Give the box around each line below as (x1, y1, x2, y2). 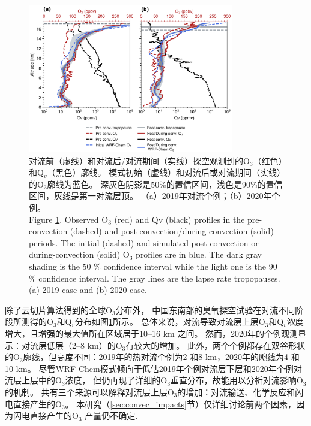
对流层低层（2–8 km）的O (21, 339, 122, 351)
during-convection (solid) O (29, 248, 130, 261)
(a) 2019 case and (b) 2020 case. (29, 283, 147, 296)
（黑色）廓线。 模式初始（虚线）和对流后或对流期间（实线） (47, 166, 282, 179)
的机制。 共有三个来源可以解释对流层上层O (5, 385, 174, 398)
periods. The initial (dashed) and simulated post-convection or (29, 236, 259, 249)
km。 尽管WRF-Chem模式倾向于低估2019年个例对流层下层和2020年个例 (16, 362, 294, 374)
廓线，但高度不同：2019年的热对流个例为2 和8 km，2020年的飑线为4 (23, 351, 288, 363)
